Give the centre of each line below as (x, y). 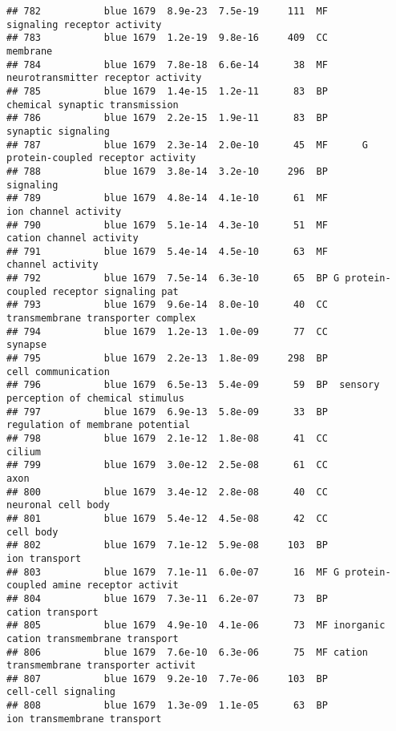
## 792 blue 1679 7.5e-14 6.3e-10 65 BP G (173, 279)
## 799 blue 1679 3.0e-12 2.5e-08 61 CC (167, 465)
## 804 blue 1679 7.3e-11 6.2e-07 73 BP (167, 598)
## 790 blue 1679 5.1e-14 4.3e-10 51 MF (167, 225)
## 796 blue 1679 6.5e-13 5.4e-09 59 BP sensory (193, 385)
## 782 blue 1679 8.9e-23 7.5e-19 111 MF (167, 11)
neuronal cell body (58, 505)
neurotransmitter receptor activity (104, 78)
